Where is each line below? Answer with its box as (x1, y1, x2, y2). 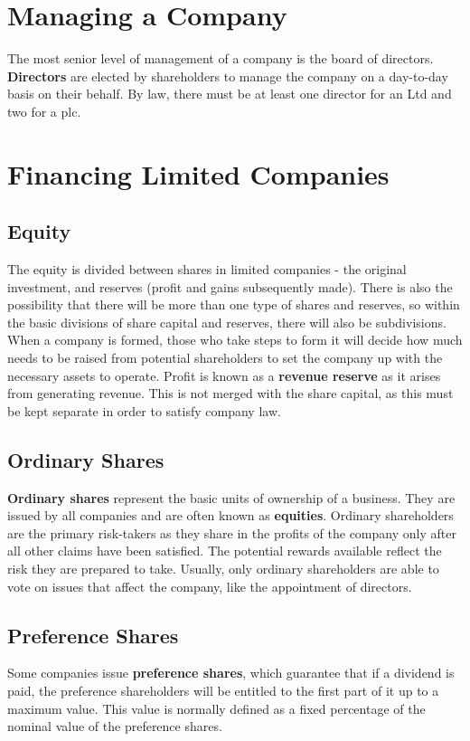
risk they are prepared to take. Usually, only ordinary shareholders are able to (7, 559, 439, 577)
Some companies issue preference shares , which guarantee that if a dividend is (7, 663, 455, 682)
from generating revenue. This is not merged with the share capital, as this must (7, 384, 454, 403)
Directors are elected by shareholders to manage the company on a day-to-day (7, 66, 448, 85)
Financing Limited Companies (7, 155, 390, 192)
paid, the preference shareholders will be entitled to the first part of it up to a (7, 680, 439, 699)
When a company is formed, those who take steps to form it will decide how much (7, 330, 463, 349)
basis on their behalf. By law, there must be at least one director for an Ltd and (7, 84, 452, 103)
